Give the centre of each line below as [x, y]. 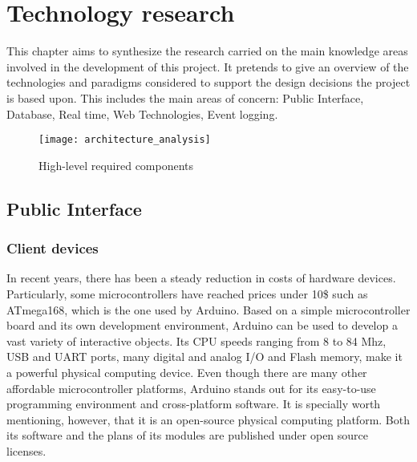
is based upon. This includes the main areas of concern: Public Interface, [185, 97]
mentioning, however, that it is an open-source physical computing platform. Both [208, 419]
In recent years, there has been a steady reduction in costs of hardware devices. [201, 278]
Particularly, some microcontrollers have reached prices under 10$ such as [187, 293]
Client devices [53, 248]
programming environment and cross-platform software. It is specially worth [194, 404]
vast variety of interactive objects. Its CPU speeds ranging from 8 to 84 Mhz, [196, 340]
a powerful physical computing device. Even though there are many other [187, 372]
